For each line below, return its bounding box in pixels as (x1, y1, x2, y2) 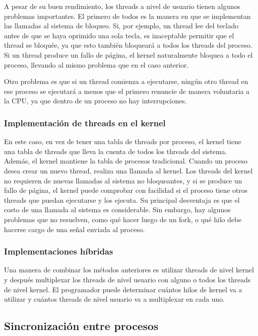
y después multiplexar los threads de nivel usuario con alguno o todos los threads (4, 274, 251, 284)
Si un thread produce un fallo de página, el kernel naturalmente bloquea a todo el (4, 49, 253, 60)
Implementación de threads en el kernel (4, 116, 166, 129)
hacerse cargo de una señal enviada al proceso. (4, 224, 145, 234)
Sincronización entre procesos (4, 318, 159, 334)
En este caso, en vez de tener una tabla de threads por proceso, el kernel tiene (4, 136, 242, 147)
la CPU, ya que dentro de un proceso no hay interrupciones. (4, 95, 187, 106)
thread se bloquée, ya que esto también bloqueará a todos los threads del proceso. (4, 40, 253, 50)
